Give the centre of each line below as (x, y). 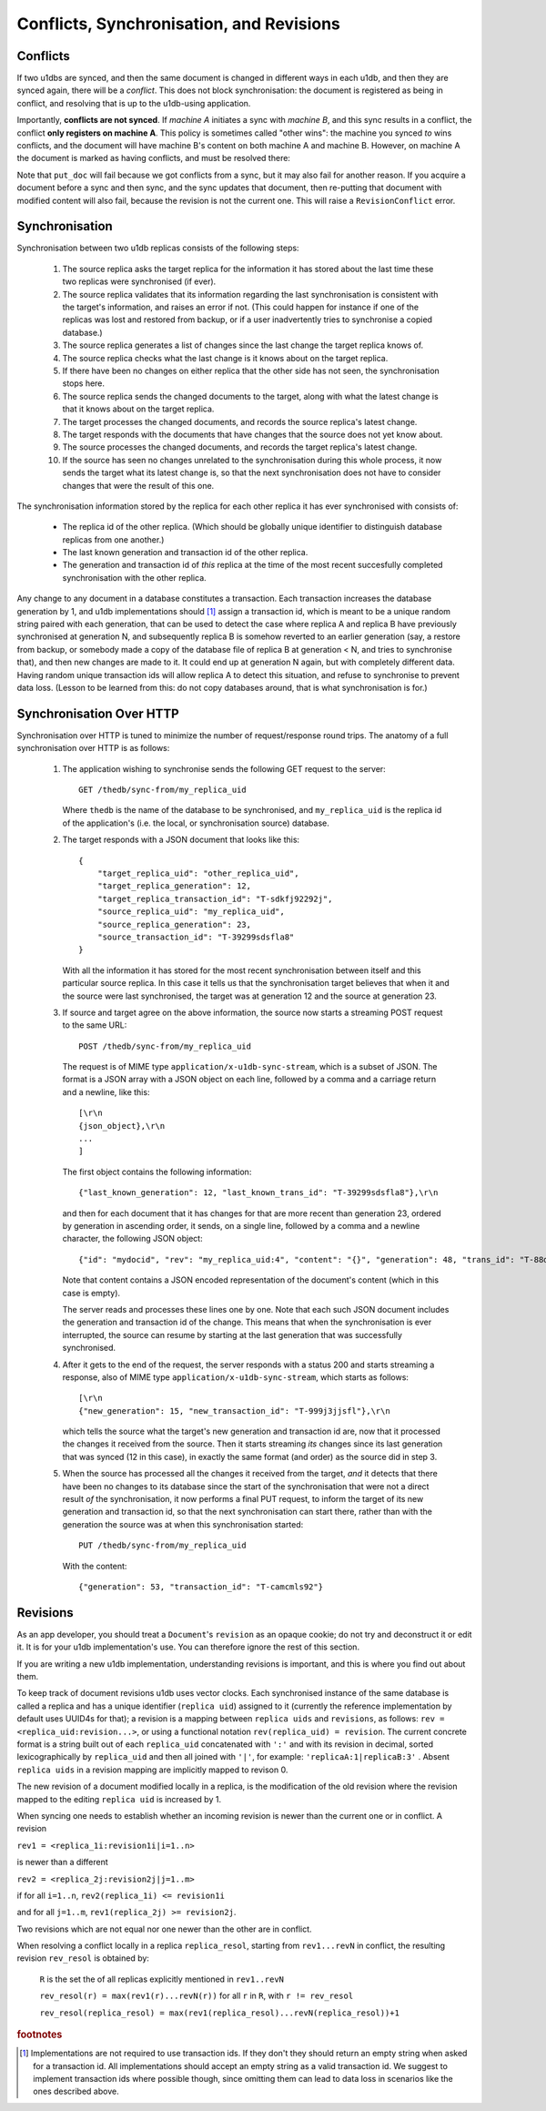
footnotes (40, 2035)
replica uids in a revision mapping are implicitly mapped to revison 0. (152, 1770)
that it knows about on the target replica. (138, 409)
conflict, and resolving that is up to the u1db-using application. (134, 103)
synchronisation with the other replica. (134, 577)
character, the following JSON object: (133, 1239)
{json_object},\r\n (122, 1126)
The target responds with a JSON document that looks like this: (181, 840)
